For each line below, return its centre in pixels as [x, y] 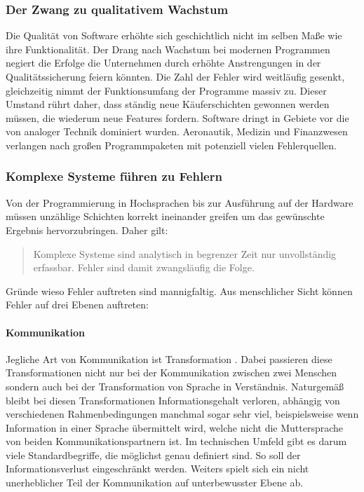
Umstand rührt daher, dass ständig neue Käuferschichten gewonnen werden [168, 104]
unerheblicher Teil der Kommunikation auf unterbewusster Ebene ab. [155, 483]
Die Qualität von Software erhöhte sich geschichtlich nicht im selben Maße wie [174, 35]
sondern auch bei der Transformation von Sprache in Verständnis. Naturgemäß [175, 386]
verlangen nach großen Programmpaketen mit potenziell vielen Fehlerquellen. [171, 145]
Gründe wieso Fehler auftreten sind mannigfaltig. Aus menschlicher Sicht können [179, 291]
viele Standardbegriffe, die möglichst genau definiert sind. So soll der [153, 455]
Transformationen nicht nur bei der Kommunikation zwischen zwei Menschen [171, 373]
